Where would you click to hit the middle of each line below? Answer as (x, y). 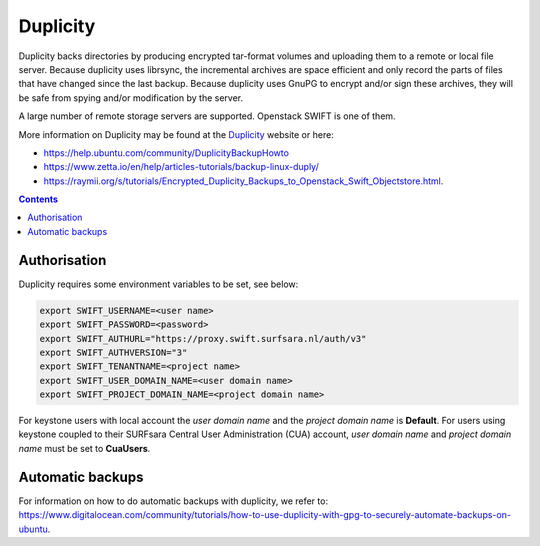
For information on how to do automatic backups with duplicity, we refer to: (173, 501)
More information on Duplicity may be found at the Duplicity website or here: (176, 134)
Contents (38, 199)
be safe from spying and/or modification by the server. (131, 97)
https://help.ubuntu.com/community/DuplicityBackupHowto (166, 152)
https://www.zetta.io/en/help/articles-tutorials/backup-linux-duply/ (181, 167)
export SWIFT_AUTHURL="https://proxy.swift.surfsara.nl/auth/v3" (203, 338)
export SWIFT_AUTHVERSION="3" (113, 352)
